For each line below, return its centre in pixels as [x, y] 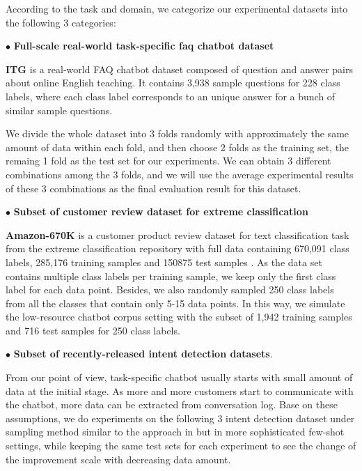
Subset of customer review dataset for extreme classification [161, 211]
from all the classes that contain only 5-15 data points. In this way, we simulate [175, 303]
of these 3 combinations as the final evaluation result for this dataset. [154, 188]
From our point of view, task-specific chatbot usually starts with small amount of [179, 377]
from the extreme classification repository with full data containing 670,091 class [178, 248]
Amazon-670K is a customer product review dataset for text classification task [178, 234]
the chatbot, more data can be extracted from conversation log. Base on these [172, 404]
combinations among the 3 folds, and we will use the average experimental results [180, 174]
